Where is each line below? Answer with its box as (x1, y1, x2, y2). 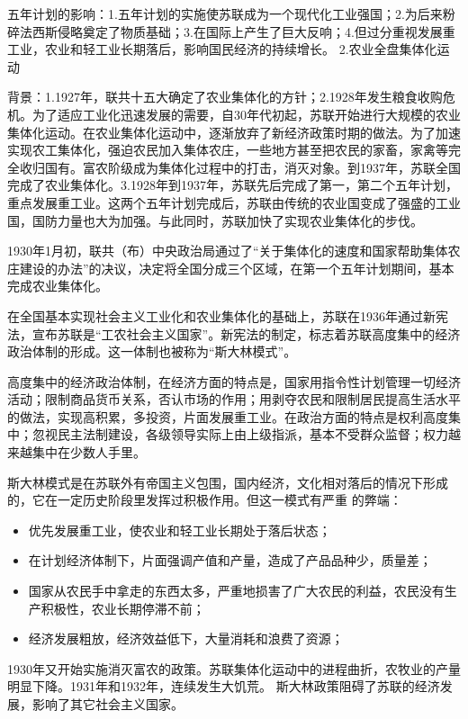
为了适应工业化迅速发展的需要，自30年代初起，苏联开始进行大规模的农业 (31, 104, 461, 123)
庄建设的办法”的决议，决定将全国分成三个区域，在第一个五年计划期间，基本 (7, 258, 454, 277)
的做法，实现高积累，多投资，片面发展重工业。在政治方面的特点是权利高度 (7, 407, 448, 426)
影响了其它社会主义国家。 (31, 695, 184, 713)
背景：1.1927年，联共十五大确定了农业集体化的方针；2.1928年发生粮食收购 (7, 87, 443, 106)
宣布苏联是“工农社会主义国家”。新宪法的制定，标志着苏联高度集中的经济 (31, 324, 461, 343)
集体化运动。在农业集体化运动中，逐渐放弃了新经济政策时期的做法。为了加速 (7, 122, 461, 141)
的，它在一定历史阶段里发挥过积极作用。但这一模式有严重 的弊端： (7, 490, 402, 509)
